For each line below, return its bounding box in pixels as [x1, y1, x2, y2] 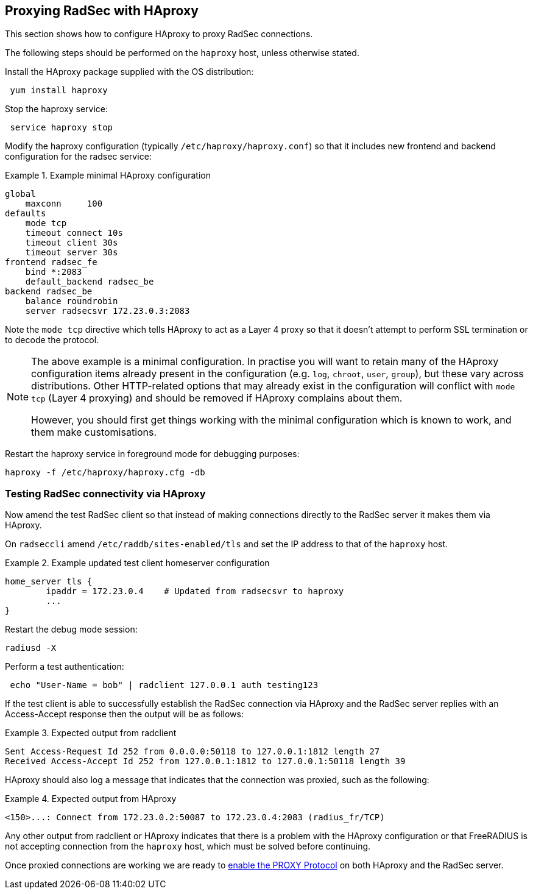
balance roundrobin [25, 296, 118, 307]
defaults [5, 208, 46, 219]
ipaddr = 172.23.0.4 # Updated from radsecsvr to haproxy [46, 586, 344, 597]
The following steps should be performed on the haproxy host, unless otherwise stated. [5, 48, 359, 59]
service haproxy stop [10, 122, 113, 133]
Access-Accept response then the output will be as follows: [5, 709, 244, 720]
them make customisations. [31, 426, 157, 439]
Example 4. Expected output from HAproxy [5, 793, 177, 804]
